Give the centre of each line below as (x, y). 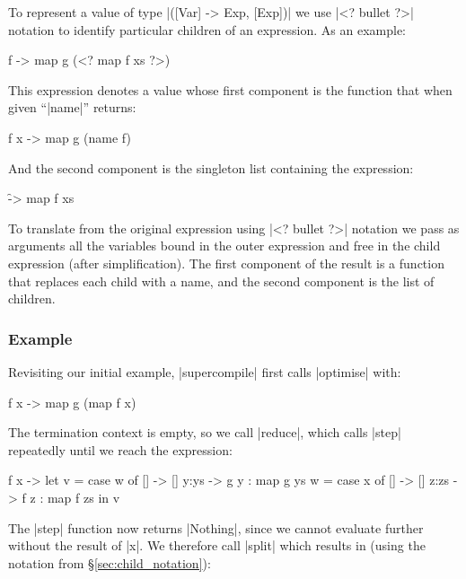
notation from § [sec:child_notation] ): (110, 562)
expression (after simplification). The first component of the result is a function (226, 263)
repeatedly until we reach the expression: (120, 449)
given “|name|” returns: (72, 107)
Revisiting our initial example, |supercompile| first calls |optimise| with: (205, 371)
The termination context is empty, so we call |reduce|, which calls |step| (205, 432)
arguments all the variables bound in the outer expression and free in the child (224, 246)
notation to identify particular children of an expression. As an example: (207, 29)
